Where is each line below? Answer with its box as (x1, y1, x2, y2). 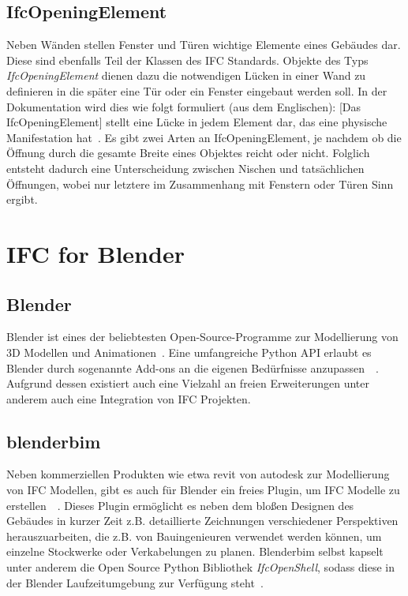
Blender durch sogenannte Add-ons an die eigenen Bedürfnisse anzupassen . (6, 359, 379, 376)
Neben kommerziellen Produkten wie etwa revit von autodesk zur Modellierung (6, 466, 390, 482)
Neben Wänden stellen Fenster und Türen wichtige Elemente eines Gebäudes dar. (6, 36, 401, 53)
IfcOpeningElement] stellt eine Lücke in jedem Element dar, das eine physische (6, 114, 387, 130)
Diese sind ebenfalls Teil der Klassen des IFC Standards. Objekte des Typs (6, 51, 369, 68)
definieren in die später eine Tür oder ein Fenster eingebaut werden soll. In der (6, 82, 387, 99)
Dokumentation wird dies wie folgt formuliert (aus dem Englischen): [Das (6, 98, 361, 114)
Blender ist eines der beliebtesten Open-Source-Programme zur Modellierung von (6, 328, 399, 345)
